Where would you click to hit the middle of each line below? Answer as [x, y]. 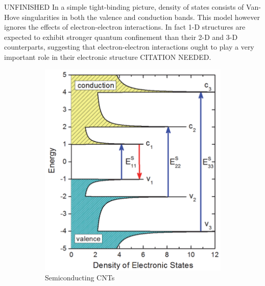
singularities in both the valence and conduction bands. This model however [141, 17]
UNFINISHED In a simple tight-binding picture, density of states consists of [124, 7]
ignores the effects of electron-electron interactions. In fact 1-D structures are [125, 27]
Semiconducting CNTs [80, 278]
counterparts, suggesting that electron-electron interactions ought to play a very [129, 47]
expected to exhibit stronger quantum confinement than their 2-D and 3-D [121, 37]
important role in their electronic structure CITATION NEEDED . [108, 57]
